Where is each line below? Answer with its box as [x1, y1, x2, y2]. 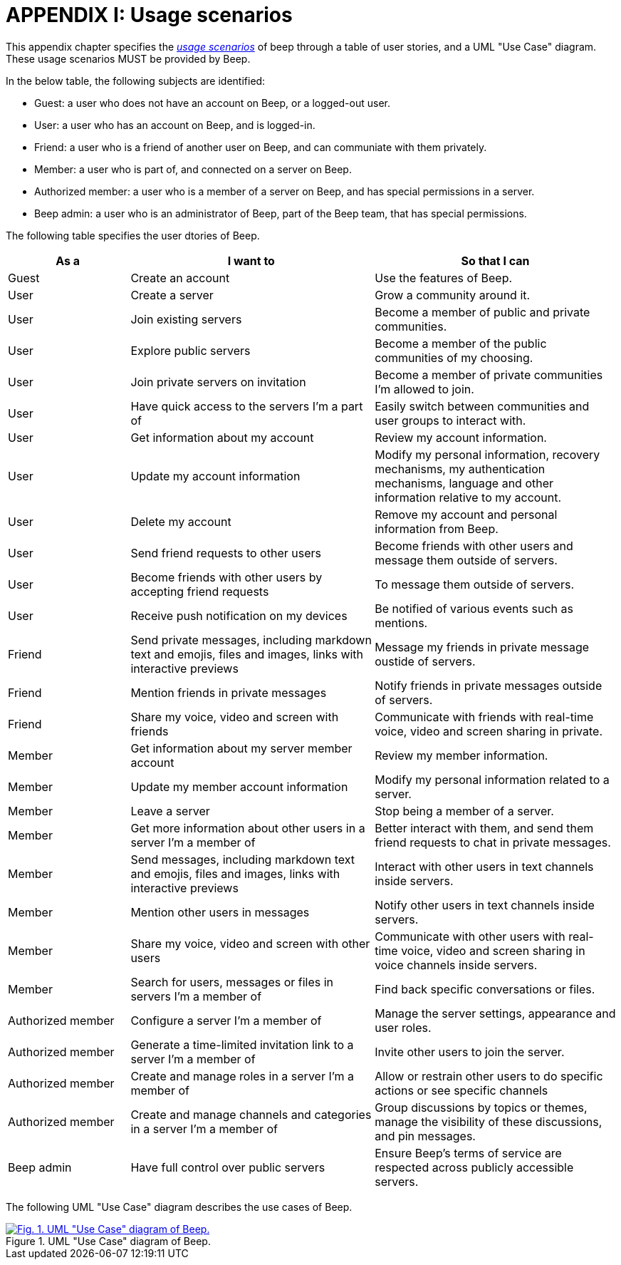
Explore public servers [130, 343, 251, 358]
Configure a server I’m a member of [130, 1013, 322, 1028]
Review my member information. [375, 748, 548, 763]
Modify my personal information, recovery [375, 447, 600, 462]
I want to [227, 253, 275, 268]
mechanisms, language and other [375, 475, 554, 490]
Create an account [130, 270, 230, 285]
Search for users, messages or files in [130, 974, 334, 989]
